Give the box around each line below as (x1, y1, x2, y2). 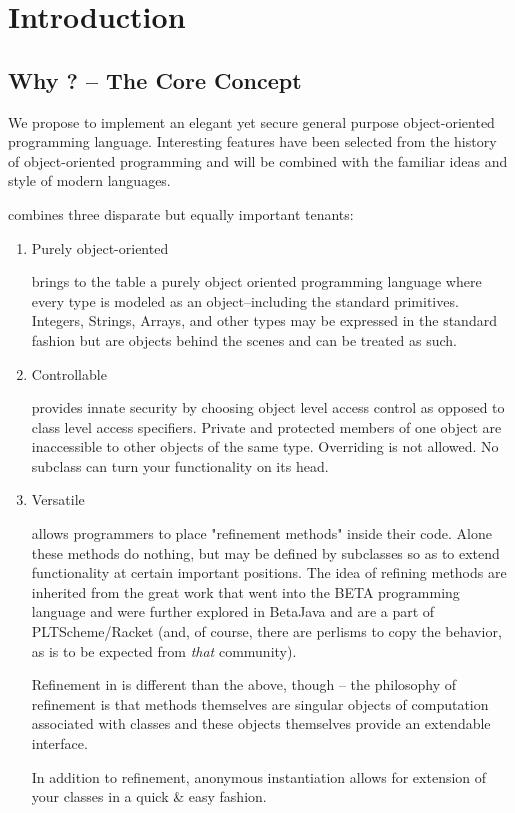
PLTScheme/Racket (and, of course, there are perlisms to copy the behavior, (31, 621, 502, 642)
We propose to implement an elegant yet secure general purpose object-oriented (8, 111, 495, 132)
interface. (31, 733, 88, 754)
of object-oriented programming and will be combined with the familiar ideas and (8, 150, 508, 171)
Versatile (31, 489, 85, 510)
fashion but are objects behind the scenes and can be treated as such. (31, 329, 457, 350)
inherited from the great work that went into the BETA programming (31, 581, 460, 602)
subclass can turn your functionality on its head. (31, 455, 329, 476)
